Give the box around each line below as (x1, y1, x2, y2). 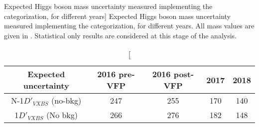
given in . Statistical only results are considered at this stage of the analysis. (4, 30, 237, 40)
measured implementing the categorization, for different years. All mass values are (4, 20, 255, 31)
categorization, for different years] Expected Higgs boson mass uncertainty (4, 10, 231, 21)
